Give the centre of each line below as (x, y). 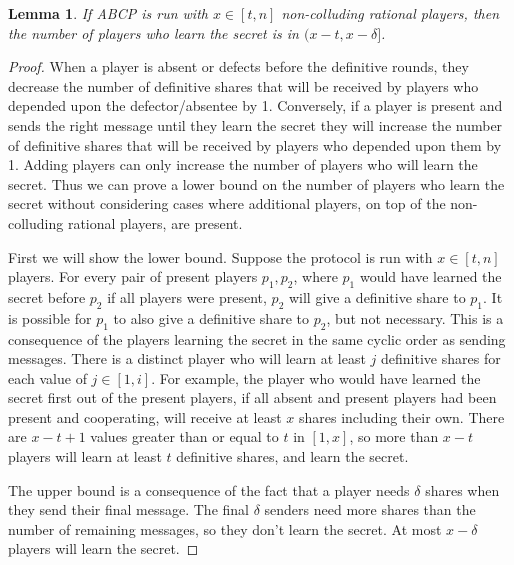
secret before (47, 296)
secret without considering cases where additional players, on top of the (227, 203)
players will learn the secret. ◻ (103, 548)
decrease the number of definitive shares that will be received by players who (243, 85)
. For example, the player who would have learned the (316, 377)
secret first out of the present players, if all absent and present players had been (252, 397)
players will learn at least (85, 456)
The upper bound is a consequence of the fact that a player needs (209, 489)
